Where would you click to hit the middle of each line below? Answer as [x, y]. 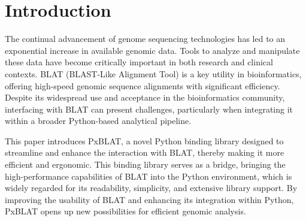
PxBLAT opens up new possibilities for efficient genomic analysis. [125, 211]
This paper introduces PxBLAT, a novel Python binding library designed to [144, 140]
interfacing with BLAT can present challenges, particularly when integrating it [149, 109]
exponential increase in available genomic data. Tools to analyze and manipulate [152, 50]
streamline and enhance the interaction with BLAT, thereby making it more [145, 152]
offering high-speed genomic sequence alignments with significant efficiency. [143, 85]
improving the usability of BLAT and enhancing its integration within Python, [149, 199]
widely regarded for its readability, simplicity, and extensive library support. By [151, 188]
